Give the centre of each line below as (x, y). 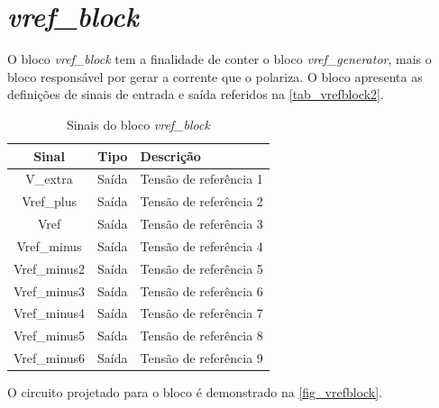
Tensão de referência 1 (201, 179)
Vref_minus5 (50, 335)
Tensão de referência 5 (201, 268)
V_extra (49, 179)
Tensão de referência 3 (201, 224)
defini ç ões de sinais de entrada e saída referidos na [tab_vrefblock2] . (196, 94)
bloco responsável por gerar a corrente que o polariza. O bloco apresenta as (215, 76)
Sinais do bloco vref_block (138, 124)
